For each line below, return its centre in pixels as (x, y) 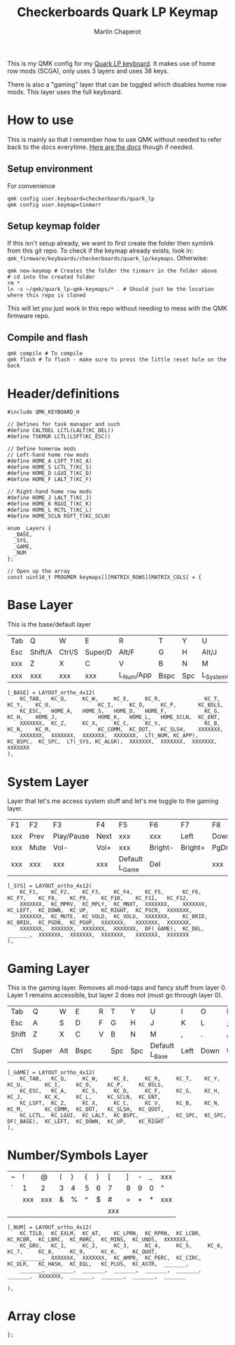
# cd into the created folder (51, 277)
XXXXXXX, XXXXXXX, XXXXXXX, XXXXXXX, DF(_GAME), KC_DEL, (112, 928)
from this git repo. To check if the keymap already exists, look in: (100, 250)
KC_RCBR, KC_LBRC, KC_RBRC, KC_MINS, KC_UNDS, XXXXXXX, (98, 1239)
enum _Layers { (29, 529)
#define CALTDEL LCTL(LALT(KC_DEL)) (60, 431)
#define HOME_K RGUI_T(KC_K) (50, 504)
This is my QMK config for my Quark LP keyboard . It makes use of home (111, 63)
